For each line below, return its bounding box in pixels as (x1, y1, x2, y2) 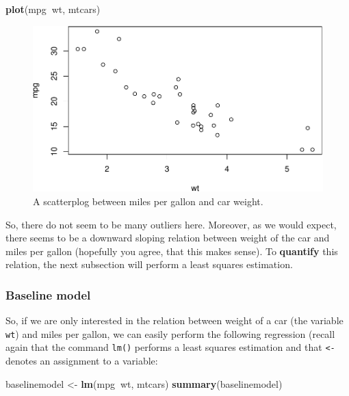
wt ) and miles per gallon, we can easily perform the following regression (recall (5, 326, 335, 341)
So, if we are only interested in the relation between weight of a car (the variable (5, 313, 344, 328)
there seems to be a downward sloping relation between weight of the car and (5, 230, 330, 245)
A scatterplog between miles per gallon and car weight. (33, 194, 263, 208)
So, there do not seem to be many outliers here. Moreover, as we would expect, (5, 217, 337, 231)
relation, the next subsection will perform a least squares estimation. (5, 257, 293, 272)
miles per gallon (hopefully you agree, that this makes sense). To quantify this (5, 243, 338, 258)
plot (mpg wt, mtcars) (5, 2, 101, 16)
